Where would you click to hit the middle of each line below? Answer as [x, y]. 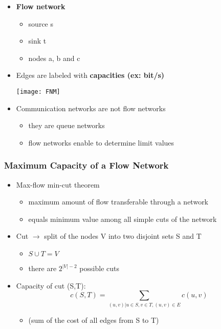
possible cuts [99, 268]
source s [41, 23]
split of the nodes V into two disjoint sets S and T [123, 236]
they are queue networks [67, 125]
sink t [37, 41]
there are [42, 268]
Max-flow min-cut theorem [58, 184]
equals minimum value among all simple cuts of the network [123, 219]
